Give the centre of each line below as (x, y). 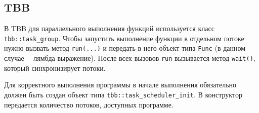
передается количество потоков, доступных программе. (89, 104)
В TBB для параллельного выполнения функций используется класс (109, 28)
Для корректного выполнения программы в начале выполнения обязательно (120, 85)
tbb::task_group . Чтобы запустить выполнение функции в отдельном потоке (124, 38)
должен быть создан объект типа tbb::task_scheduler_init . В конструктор (123, 94)
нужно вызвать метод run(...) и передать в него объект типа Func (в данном (125, 48)
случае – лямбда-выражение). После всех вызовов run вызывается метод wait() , (130, 58)
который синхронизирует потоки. (55, 68)
